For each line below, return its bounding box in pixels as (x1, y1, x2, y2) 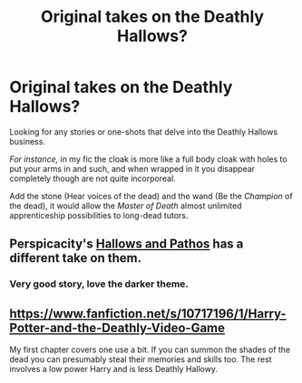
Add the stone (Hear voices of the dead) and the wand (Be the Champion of (9, 190, 293, 201)
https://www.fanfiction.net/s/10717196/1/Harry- (9, 306, 287, 321)
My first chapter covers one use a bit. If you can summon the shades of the (9, 344, 291, 356)
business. (9, 136, 45, 146)
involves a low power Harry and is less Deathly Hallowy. (9, 364, 219, 375)
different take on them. (9, 250, 142, 266)
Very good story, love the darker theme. (9, 277, 189, 290)
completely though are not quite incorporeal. (9, 173, 177, 184)
